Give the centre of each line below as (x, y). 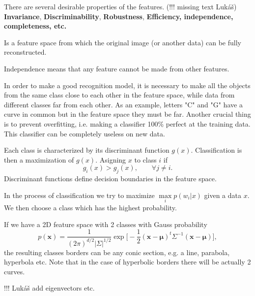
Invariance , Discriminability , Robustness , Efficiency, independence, (119, 16)
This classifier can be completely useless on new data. (85, 133)
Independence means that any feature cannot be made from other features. (117, 68)
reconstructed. (25, 52)
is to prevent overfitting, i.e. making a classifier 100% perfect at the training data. (127, 123)
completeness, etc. (35, 26)
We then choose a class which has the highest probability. (90, 207)
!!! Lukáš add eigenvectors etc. (49, 288)
